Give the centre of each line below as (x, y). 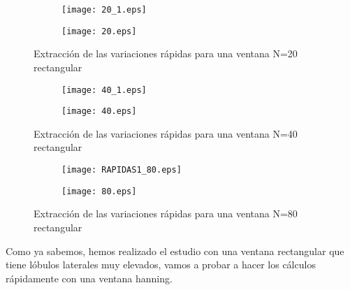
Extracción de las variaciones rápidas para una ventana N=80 (166, 213)
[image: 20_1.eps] (104, 10)
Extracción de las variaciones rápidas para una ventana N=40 (166, 133)
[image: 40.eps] (99, 111)
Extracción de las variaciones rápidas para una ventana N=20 (166, 53)
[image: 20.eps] (99, 31)
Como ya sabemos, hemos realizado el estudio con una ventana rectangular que (175, 251)
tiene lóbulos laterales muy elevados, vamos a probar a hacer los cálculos (161, 264)
